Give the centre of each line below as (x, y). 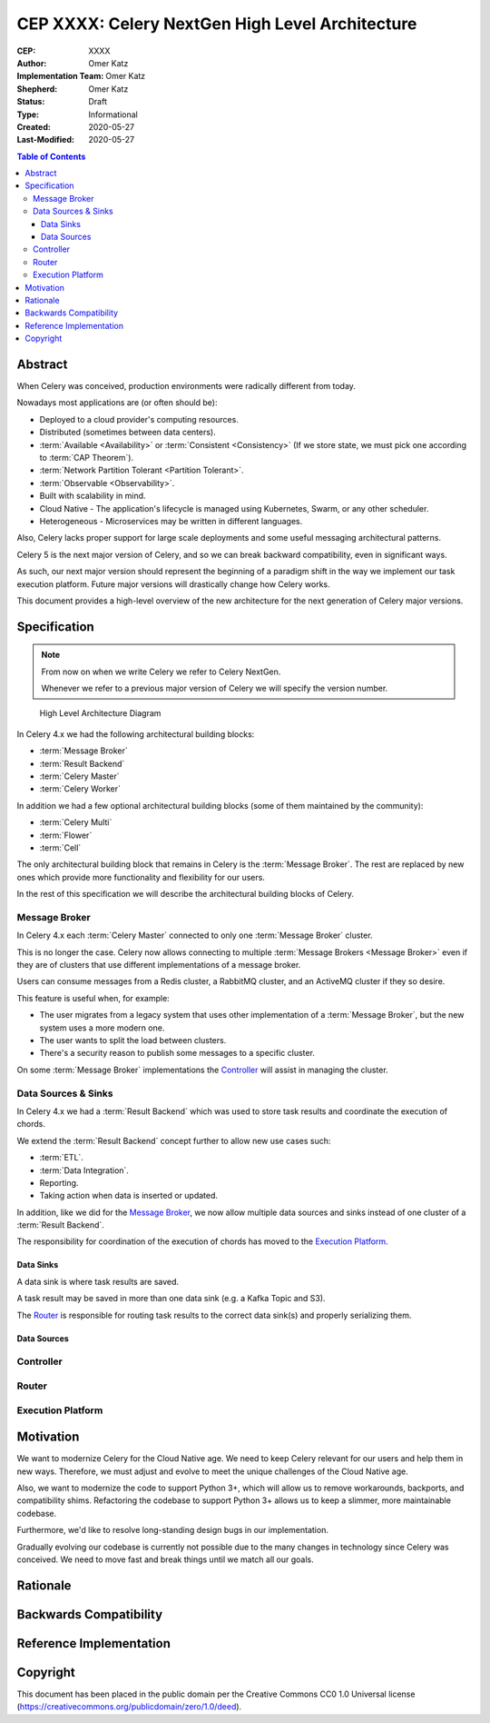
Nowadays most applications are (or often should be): (117, 403)
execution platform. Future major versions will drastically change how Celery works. (173, 584)
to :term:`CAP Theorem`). (87, 458)
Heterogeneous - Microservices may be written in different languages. (171, 521)
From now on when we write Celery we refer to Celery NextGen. (161, 672)
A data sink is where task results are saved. (98, 1281)
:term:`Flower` (66, 835)
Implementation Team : (60, 76)
